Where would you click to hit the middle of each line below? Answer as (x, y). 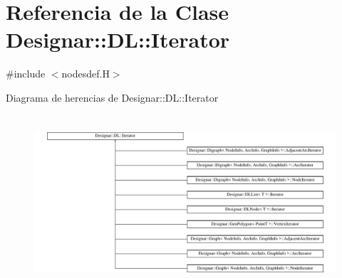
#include (26, 74)
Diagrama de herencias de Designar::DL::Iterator (112, 97)
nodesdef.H (85, 74)
